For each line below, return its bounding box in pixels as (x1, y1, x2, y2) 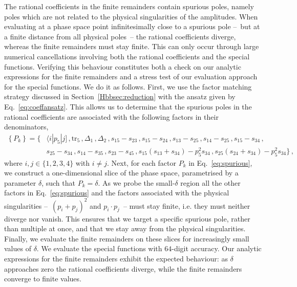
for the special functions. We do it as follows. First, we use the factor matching (4, 81, 252, 92)
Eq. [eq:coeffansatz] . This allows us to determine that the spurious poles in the (4, 101, 252, 112)
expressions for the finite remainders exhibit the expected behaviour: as (4, 253, 228, 263)
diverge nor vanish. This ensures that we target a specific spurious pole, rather (4, 213, 250, 224)
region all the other (180, 177, 241, 188)
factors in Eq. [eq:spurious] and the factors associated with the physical (4, 187, 229, 198)
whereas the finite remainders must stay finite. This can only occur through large (4, 41, 259, 52)
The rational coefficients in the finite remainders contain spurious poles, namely (4, 1, 254, 11)
